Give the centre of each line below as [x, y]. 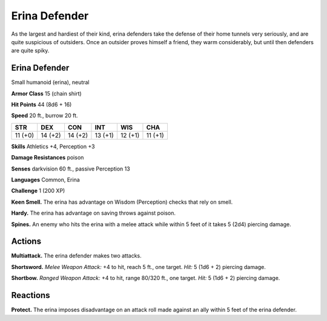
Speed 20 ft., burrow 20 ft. [45, 115]
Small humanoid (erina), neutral [51, 82]
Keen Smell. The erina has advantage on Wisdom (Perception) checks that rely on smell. [122, 202]
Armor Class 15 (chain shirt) [46, 93]
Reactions [31, 295]
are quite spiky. [30, 51]
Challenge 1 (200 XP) [38, 191]
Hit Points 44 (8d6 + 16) [41, 105]
